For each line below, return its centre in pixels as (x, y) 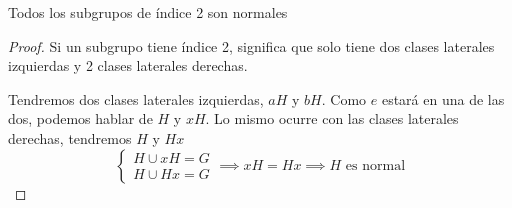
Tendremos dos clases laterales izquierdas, (136, 98)
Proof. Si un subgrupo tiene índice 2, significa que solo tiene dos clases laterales (251, 45)
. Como (344, 98)
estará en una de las (443, 98)
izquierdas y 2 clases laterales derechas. (128, 65)
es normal (375, 165)
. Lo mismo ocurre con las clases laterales (332, 118)
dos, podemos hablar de (80, 118)
